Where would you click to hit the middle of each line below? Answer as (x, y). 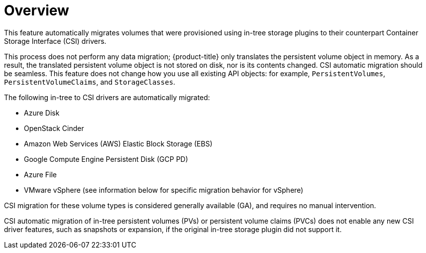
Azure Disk (42, 113)
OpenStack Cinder (54, 128)
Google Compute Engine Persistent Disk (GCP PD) (106, 159)
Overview (37, 10)
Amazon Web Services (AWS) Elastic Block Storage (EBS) (118, 143)
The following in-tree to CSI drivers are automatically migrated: (107, 97)
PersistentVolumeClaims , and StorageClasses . (90, 82)
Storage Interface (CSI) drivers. (55, 41)
